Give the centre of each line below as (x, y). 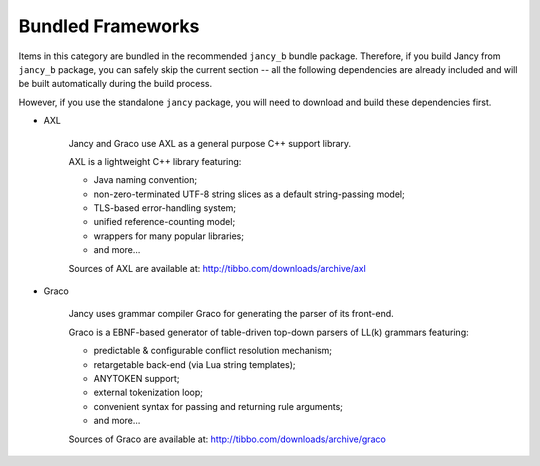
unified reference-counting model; (164, 222)
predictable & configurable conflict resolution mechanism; (213, 351)
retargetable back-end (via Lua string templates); (194, 364)
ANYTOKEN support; (136, 378)
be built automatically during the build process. (115, 84)
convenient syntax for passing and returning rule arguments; (218, 406)
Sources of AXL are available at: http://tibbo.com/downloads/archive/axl (217, 268)
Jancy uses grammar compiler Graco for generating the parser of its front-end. (231, 314)
